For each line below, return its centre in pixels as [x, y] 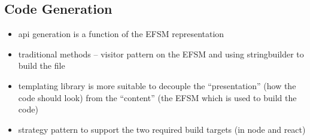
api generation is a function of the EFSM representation [121, 34]
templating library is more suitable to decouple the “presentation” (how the [157, 85]
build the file [42, 66]
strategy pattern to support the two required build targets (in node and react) [162, 129]
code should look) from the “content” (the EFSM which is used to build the [157, 97]
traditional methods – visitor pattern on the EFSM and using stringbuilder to [161, 54]
